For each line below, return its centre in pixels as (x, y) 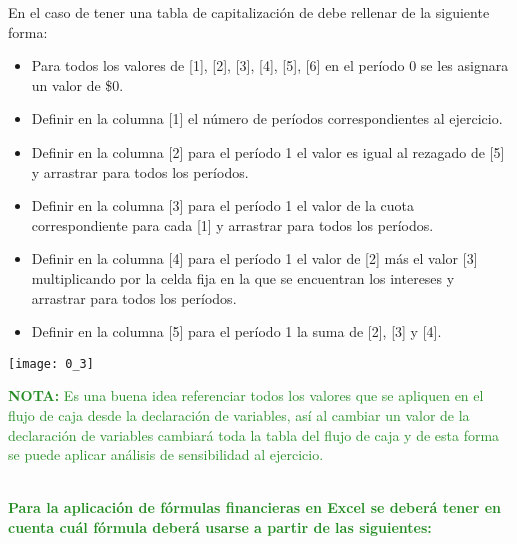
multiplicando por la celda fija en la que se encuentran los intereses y (243, 277)
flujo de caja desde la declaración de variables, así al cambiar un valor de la (239, 414)
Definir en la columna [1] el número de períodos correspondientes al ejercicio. (267, 118)
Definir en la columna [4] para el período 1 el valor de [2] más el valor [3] (254, 258)
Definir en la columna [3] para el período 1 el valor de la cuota (223, 205)
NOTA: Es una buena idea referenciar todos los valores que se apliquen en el (246, 395)
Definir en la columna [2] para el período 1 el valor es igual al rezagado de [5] (268, 151)
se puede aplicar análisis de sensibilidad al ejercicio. (166, 454)
